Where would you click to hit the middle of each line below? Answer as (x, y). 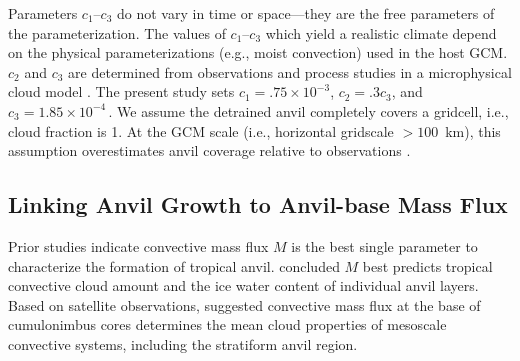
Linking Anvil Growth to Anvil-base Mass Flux (258, 204)
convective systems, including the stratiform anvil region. (183, 343)
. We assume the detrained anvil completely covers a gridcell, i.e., (308, 110)
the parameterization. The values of (117, 32)
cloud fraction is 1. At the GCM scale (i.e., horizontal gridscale (201, 130)
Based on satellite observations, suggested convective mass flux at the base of (244, 304)
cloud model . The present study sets (121, 91)
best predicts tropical (427, 265)
